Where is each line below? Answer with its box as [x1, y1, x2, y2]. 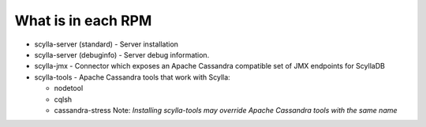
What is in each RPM [14, 12, 152, 29]
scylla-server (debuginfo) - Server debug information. [34, 50, 210, 59]
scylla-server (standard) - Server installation [34, 39, 179, 49]
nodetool [54, 84, 84, 93]
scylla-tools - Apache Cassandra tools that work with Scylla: [34, 72, 230, 82]
